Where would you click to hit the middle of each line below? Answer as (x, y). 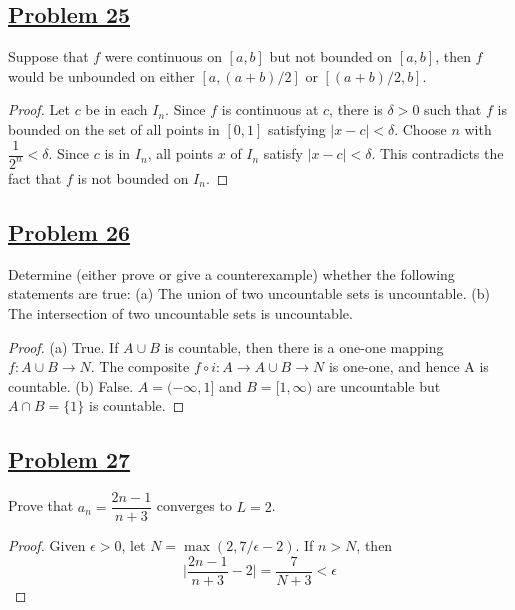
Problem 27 (69, 459)
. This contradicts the (437, 153)
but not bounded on (331, 56)
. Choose (420, 128)
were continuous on (163, 56)
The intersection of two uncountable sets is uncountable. (180, 312)
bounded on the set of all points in (114, 128)
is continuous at (270, 109)
